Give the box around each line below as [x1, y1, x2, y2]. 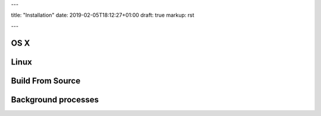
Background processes [11, 95, 99, 105]
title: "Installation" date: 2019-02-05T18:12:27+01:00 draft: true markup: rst [11, 12, 194, 19]
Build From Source [11, 76, 81, 86]
